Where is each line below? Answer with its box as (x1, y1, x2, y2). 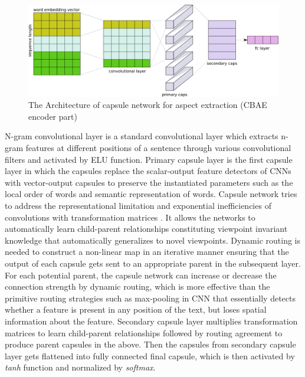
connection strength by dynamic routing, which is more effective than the (5, 280, 270, 293)
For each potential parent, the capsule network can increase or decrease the (5, 268, 277, 281)
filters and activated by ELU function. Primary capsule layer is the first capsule (5, 153, 293, 165)
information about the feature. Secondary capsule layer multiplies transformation (5, 314, 298, 327)
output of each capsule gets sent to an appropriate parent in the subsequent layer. (5, 257, 301, 269)
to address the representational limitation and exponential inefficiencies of (5, 199, 271, 212)
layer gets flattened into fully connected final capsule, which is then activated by (5, 349, 295, 362)
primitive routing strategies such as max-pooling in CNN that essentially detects (5, 291, 296, 304)
